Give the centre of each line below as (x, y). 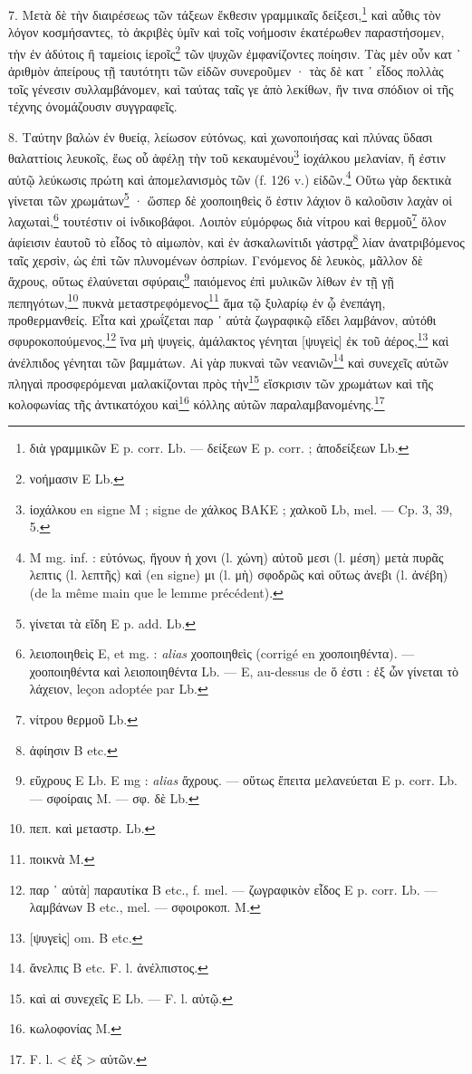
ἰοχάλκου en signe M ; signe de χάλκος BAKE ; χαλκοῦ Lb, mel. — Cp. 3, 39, (241, 508)
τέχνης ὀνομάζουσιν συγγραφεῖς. (93, 106)
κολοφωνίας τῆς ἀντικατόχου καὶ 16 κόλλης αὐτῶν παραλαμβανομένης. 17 (197, 403)
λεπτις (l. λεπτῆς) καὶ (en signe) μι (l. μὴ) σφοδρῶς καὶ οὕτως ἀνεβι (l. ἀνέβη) (239, 575)
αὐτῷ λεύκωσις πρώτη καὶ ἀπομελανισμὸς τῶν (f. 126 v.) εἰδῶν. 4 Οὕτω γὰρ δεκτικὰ (230, 177)
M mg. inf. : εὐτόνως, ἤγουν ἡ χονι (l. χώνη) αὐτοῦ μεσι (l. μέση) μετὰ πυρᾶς (236, 556)
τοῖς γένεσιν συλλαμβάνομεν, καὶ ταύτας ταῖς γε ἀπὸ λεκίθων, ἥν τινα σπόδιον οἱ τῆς (231, 88)
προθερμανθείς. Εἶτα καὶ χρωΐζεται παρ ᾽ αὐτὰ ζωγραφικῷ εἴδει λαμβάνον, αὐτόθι (222, 319)
